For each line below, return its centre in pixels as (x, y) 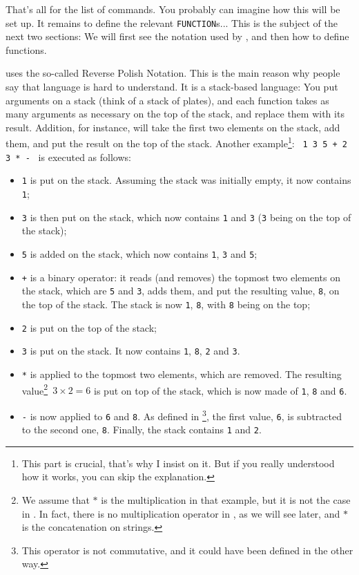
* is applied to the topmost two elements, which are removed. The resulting (182, 374)
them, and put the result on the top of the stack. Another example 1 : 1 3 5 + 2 (176, 142)
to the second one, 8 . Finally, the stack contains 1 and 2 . (142, 430)
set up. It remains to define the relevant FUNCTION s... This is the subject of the (172, 22)
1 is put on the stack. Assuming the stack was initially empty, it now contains (186, 180)
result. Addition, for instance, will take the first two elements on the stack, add (173, 127)
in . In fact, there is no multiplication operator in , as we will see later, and (181, 513)
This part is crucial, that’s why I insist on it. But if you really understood (178, 463)
